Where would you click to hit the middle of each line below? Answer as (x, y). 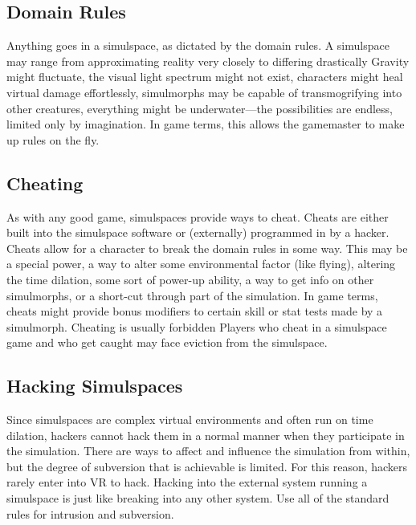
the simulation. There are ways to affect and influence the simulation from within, (208, 451)
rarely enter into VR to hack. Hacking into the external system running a (187, 482)
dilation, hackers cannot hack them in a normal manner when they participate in (206, 435)
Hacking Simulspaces (95, 386)
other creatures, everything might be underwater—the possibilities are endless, (200, 108)
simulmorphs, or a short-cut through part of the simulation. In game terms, (192, 295)
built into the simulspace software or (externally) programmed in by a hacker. (198, 232)
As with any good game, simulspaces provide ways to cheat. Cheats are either (198, 216)
